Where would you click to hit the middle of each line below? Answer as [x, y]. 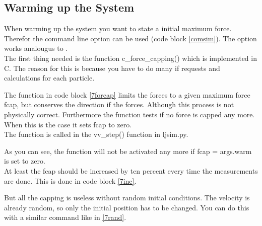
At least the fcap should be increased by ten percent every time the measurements [131, 170]
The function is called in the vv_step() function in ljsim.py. [96, 134]
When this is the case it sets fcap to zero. [68, 124]
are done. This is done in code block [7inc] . [70, 180]
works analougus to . [36, 48]
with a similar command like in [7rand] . [65, 217]
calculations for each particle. [49, 78]
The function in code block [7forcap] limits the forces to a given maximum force [127, 94]
